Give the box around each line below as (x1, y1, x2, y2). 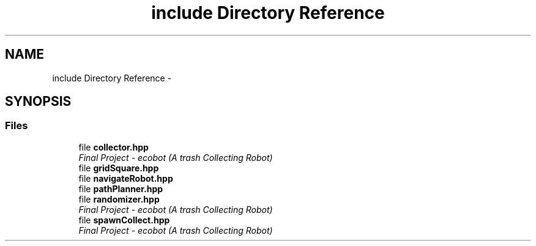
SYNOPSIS (5, 94, 72, 110)
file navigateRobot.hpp (78, 173, 173, 184)
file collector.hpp (78, 141, 149, 152)
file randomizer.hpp (78, 193, 160, 204)
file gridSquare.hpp (78, 162, 159, 173)
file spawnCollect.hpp (78, 214, 170, 225)
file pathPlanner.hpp (78, 183, 163, 194)
